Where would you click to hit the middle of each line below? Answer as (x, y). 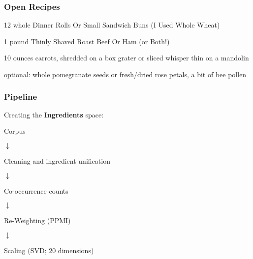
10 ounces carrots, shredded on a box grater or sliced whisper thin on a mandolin (126, 58)
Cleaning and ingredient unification (57, 161)
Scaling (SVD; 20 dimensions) (49, 250)
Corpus (15, 131)
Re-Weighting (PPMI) (37, 220)
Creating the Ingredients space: (54, 114)
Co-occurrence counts (36, 190)
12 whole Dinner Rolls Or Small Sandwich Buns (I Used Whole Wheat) (112, 25)
